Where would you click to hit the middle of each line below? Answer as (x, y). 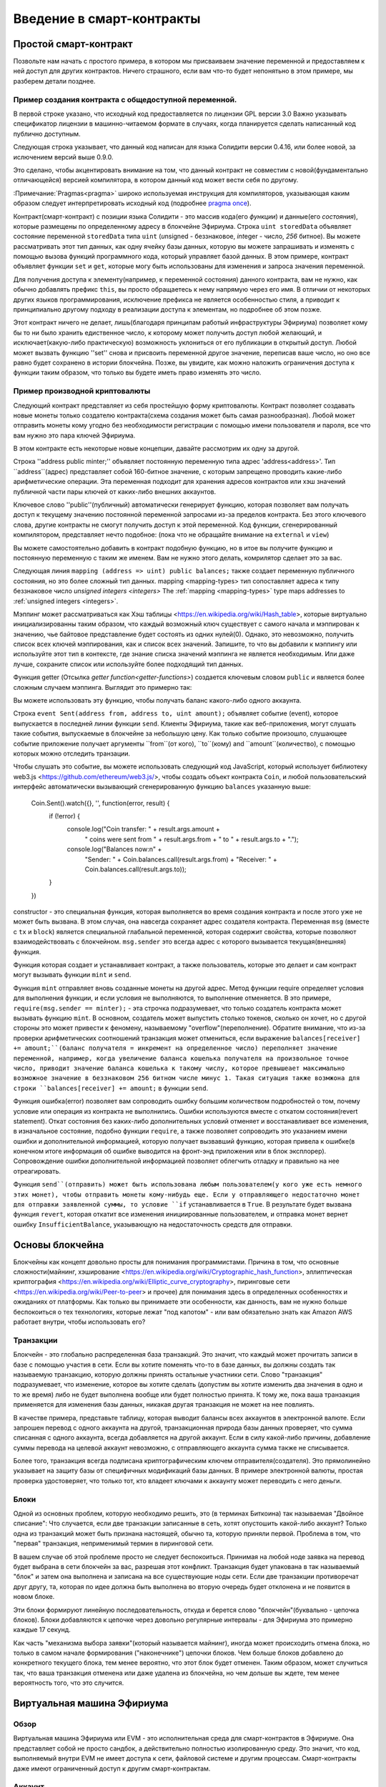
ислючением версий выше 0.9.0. (63, 157)
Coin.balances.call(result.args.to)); (135, 869)
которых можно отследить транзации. (72, 753)
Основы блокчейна (59, 1245)
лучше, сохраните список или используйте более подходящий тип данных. (128, 664)
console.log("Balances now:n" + (114, 849)
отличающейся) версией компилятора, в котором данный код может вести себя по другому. (156, 180)
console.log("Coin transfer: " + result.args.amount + (144, 829)
